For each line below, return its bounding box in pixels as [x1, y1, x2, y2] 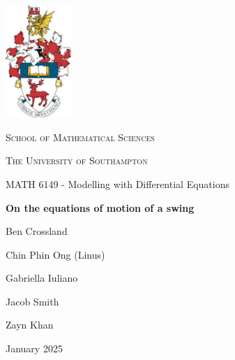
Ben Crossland [6, 224, 68, 238]
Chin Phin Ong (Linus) [6, 247, 105, 261]
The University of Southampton [6, 153, 148, 168]
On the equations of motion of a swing [6, 200, 195, 215]
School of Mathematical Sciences [6, 129, 155, 144]
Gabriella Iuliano [6, 271, 78, 285]
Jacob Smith [6, 294, 59, 308]
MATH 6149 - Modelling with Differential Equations [6, 176, 229, 191]
